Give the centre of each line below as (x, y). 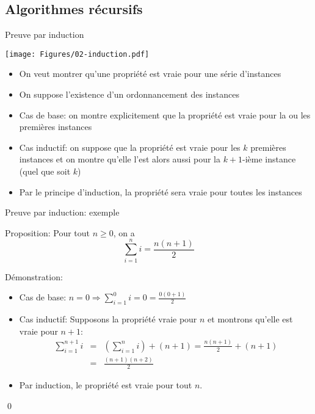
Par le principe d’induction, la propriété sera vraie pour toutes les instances (161, 191)
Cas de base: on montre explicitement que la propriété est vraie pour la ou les (165, 114)
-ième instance (269, 159)
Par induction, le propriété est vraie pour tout (106, 384)
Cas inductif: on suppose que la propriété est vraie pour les (130, 147)
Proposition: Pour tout (48, 232)
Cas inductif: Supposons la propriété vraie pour (108, 319)
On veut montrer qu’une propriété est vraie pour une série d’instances (150, 74)
